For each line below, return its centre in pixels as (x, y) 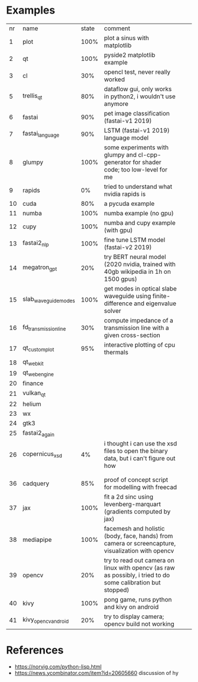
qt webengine (38, 373)
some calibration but (132, 582)
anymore (116, 104)
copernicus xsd (42, 455)
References (35, 650)
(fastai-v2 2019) (128, 247)
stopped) (117, 590)
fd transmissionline (44, 328)
